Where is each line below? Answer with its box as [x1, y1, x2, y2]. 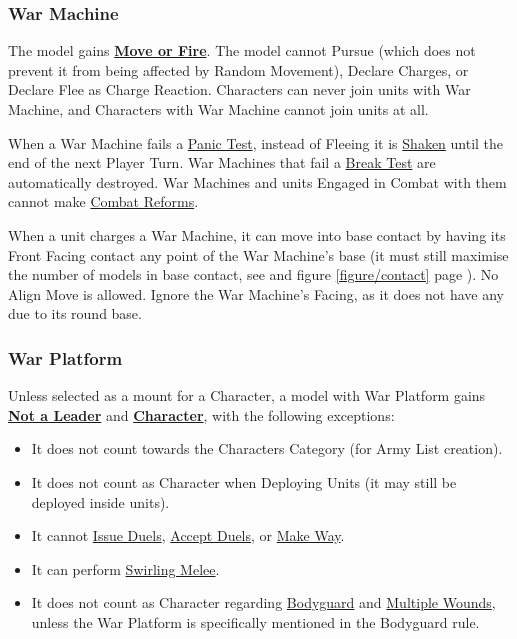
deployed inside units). [31, 491, 170, 512]
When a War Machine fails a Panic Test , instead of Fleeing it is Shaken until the [8, 132, 504, 153]
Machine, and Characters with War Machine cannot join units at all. [8, 99, 429, 119]
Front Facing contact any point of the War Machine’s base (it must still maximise [8, 244, 509, 265]
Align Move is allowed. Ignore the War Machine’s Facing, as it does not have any [8, 283, 505, 304]
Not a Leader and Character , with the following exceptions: [8, 404, 395, 425]
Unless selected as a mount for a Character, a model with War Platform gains [8, 385, 486, 406]
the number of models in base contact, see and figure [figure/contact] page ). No [8, 264, 499, 285]
